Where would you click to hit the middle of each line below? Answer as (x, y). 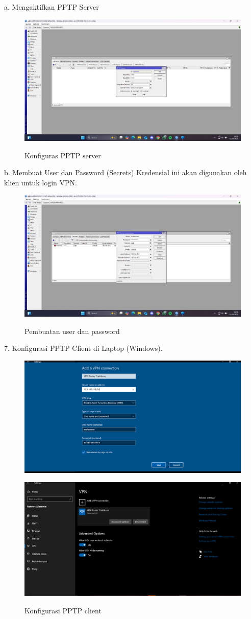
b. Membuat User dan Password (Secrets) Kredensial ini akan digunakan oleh (125, 172)
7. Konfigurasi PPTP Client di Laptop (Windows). (83, 348)
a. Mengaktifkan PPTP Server (52, 7)
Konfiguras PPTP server (63, 155)
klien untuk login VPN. (41, 182)
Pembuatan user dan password (72, 331)
